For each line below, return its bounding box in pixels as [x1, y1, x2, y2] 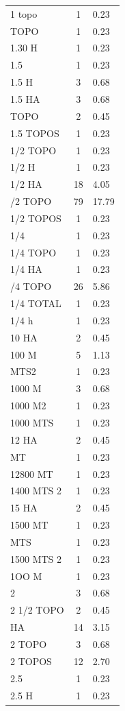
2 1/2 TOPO [10, 603, 64, 617]
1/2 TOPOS [10, 210, 61, 225]
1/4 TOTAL [10, 296, 61, 311]
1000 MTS [10, 415, 54, 429]
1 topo [10, 6, 38, 21]
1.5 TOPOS [10, 125, 59, 140]
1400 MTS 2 [10, 483, 62, 498]
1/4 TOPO [10, 245, 57, 259]
